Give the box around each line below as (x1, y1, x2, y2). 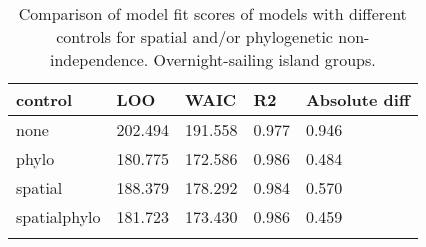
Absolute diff (305, 88, 410, 111)
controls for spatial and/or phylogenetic (56, 25, 333, 48)
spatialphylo (16, 205, 101, 228)
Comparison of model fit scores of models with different (18, 2, 407, 25)
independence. (49, 48, 149, 71)
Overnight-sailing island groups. (153, 48, 376, 71)
